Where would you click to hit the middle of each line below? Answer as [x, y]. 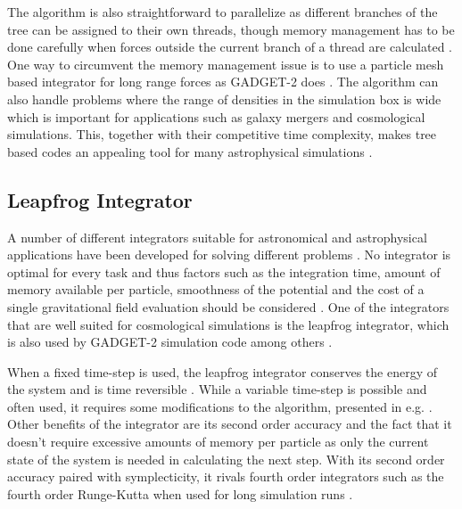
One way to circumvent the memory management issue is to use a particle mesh [226, 64]
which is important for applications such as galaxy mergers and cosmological [216, 116]
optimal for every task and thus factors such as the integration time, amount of [224, 271]
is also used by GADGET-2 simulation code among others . [170, 342]
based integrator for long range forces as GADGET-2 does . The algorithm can [223, 82]
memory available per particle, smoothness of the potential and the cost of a [216, 289]
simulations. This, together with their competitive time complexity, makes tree [222, 134]
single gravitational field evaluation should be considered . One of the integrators [228, 306]
